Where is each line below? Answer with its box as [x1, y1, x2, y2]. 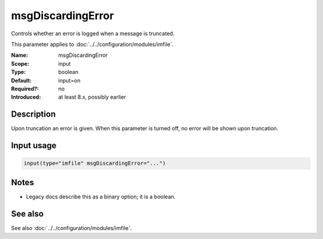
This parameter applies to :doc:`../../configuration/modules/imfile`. [11, 41, 173, 48]
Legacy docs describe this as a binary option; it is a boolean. [26, 193, 176, 200]
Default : [11, 76, 32, 84]
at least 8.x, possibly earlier [58, 93, 126, 101]
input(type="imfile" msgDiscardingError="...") [23, 160, 166, 167]
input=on [58, 76, 81, 84]
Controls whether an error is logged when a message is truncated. [11, 30, 175, 37]
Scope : [11, 60, 29, 67]
